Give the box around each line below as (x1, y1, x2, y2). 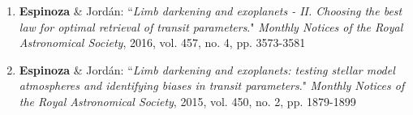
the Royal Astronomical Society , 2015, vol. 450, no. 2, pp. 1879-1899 (19, 92, 356, 109)
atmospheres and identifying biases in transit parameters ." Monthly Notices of (19, 77, 405, 94)
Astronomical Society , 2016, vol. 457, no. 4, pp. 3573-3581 (19, 34, 306, 51)
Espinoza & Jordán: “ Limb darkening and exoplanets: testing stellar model (19, 61, 395, 78)
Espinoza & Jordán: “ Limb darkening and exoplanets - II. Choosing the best (19, 2, 402, 19)
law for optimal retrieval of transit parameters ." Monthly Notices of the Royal (19, 18, 403, 35)
